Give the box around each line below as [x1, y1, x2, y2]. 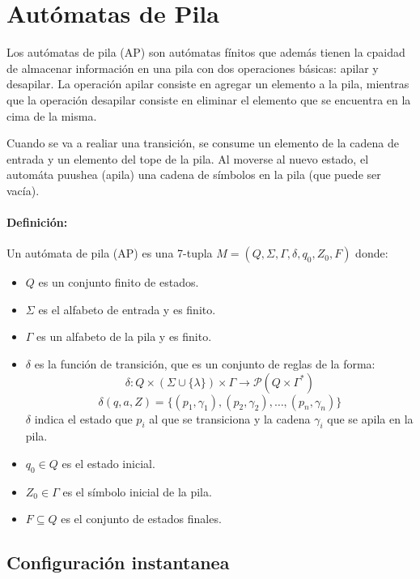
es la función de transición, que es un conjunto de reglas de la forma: [34, 355, 375, 373]
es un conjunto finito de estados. [38, 274, 199, 291]
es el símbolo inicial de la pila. [62, 483, 212, 500]
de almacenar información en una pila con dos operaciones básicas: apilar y [6, 59, 379, 76]
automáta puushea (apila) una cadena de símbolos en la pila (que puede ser [6, 166, 381, 183]
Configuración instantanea [6, 550, 230, 575]
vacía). [6, 181, 40, 198]
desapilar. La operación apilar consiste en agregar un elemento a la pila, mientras [6, 75, 409, 92]
